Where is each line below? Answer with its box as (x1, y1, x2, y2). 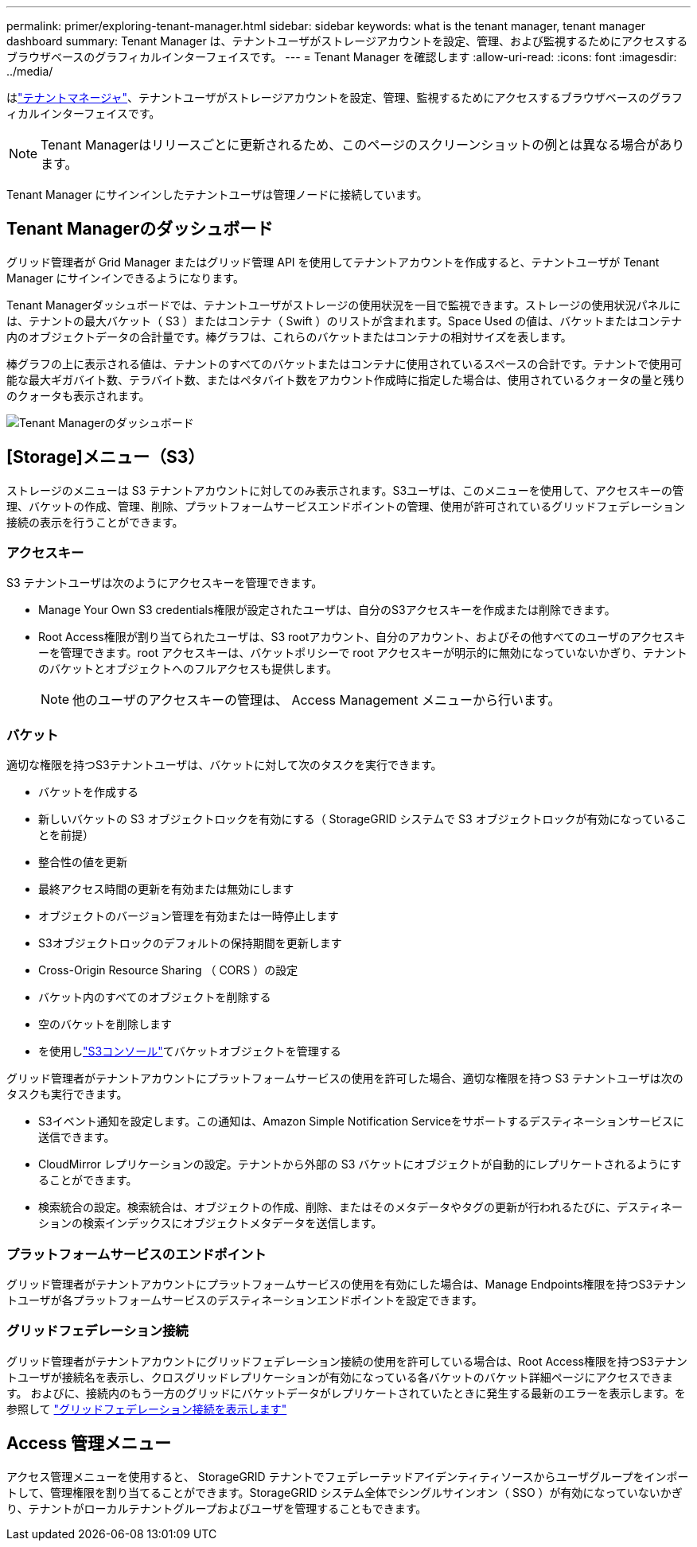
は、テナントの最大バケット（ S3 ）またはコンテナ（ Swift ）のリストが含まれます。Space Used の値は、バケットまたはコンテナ (6, 313, 683, 328)
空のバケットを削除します (38, 1017, 172, 1032)
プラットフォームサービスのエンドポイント (6, 1246, 267, 1262)
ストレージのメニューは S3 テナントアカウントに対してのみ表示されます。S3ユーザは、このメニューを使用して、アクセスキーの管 (6, 483, 683, 497)
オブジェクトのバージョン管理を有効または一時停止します (38, 909, 339, 923)
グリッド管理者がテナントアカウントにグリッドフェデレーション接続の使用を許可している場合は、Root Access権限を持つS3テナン (6, 1354, 687, 1368)
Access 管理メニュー (6, 1433, 171, 1454)
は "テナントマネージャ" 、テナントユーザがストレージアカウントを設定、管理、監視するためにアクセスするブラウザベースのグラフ (6, 91, 683, 104)
